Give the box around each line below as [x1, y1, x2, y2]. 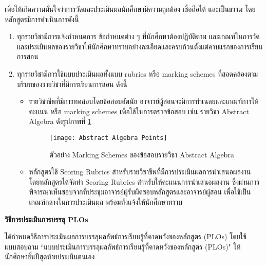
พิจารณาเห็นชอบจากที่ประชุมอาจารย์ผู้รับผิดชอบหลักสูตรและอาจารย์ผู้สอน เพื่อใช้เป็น [29, 186, 251, 197]
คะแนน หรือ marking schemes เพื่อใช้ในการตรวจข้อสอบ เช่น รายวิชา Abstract [29, 105, 249, 116]
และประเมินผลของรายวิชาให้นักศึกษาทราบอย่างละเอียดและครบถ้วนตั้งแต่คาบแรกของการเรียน [16, 41, 263, 51]
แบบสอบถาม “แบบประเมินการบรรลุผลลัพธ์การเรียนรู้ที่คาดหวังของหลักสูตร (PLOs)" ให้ [5, 241, 241, 252]
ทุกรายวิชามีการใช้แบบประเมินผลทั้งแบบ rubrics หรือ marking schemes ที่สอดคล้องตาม [16, 68, 258, 79]
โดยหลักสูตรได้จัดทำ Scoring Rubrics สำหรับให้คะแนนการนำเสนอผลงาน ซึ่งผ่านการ [29, 176, 260, 187]
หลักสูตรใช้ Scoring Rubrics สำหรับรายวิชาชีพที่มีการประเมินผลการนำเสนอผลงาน [29, 166, 251, 177]
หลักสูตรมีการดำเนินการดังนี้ [5, 13, 79, 24]
